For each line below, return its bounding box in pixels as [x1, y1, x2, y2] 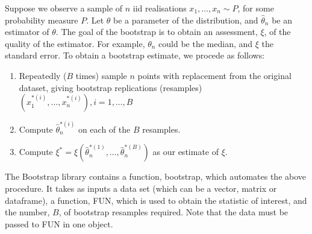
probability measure [5, 13, 78, 26]
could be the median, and [158, 37, 253, 49]
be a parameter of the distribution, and [113, 13, 258, 26]
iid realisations [133, 2, 187, 14]
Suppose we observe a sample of [5, 2, 123, 14]
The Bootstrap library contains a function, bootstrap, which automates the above [5, 170, 307, 183]
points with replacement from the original [137, 69, 292, 81]
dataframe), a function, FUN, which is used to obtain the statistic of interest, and [5, 194, 307, 206]
